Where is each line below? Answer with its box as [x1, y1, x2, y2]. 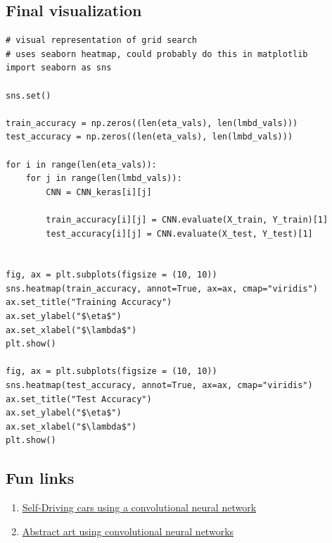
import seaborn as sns [6, 63, 112, 73]
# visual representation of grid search [6, 35, 198, 46]
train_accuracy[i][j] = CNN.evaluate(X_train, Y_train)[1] [46, 214, 328, 225]
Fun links [6, 467, 75, 489]
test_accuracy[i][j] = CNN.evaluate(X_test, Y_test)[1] [46, 228, 313, 239]
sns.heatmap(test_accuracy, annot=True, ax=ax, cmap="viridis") [6, 380, 313, 391]
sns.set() [6, 90, 51, 101]
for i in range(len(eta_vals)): [6, 159, 157, 170]
